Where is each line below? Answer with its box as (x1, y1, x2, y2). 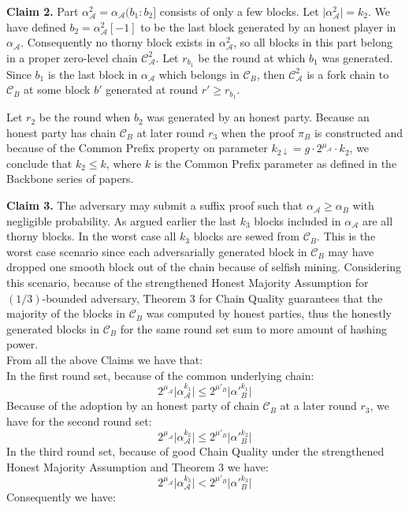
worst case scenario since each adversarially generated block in (6, 243, 307, 259)
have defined (6, 18, 66, 35)
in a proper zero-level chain (6, 49, 138, 65)
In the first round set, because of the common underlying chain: (6, 367, 314, 383)
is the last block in (47, 65, 138, 82)
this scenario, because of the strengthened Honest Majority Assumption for (6, 274, 369, 291)
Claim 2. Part (6, 3, 79, 19)
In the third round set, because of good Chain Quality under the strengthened (6, 443, 385, 460)
